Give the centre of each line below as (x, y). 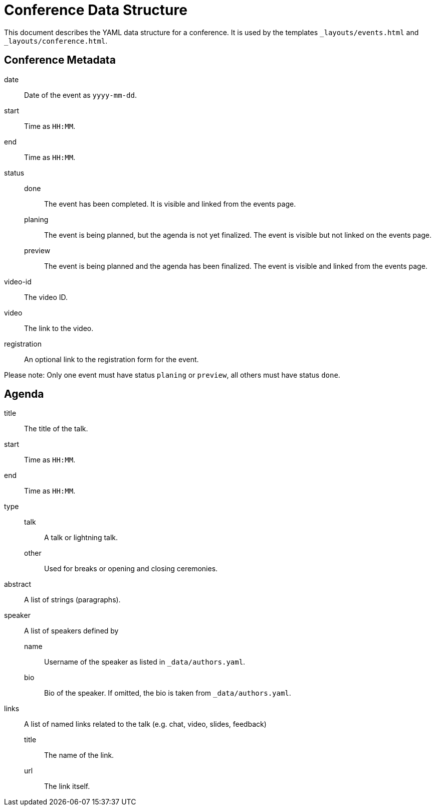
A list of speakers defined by (71, 631)
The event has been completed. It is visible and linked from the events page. (170, 204)
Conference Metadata (60, 60)
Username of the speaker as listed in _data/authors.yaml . (145, 662)
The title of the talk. (56, 429)
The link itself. (67, 786)
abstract (18, 584)
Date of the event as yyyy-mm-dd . (80, 95)
